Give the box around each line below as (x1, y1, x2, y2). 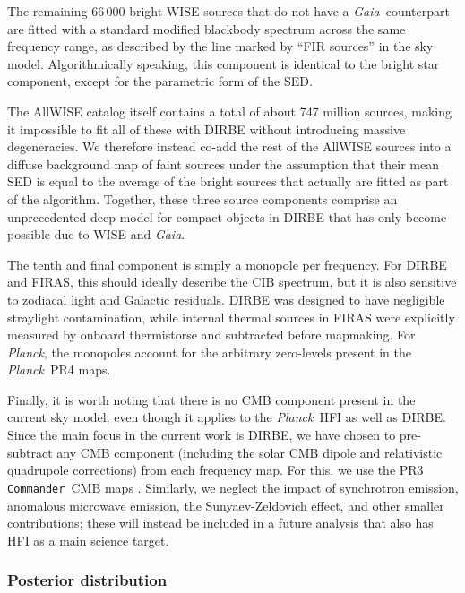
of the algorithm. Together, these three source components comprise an (7, 189, 398, 208)
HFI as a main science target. (7, 530, 169, 549)
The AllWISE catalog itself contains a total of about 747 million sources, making (7, 101, 452, 120)
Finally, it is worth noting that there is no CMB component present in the (7, 390, 416, 408)
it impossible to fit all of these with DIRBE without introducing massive (7, 119, 406, 138)
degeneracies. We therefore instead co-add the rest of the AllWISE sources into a (7, 137, 452, 156)
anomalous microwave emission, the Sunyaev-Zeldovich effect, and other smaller (7, 495, 444, 514)
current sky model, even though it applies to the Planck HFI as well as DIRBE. (7, 408, 446, 426)
